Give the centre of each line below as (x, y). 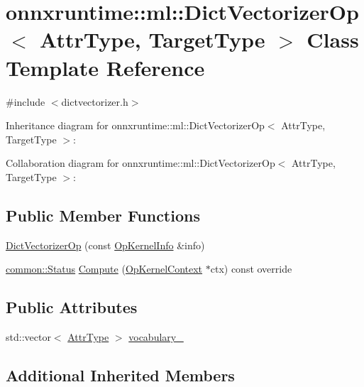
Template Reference (105, 67)
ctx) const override (251, 269)
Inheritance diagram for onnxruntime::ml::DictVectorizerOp (135, 125)
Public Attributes (72, 307)
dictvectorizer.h (95, 101)
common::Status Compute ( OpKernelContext (104, 269)
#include (26, 101)
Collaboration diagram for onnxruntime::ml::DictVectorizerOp (140, 163)
